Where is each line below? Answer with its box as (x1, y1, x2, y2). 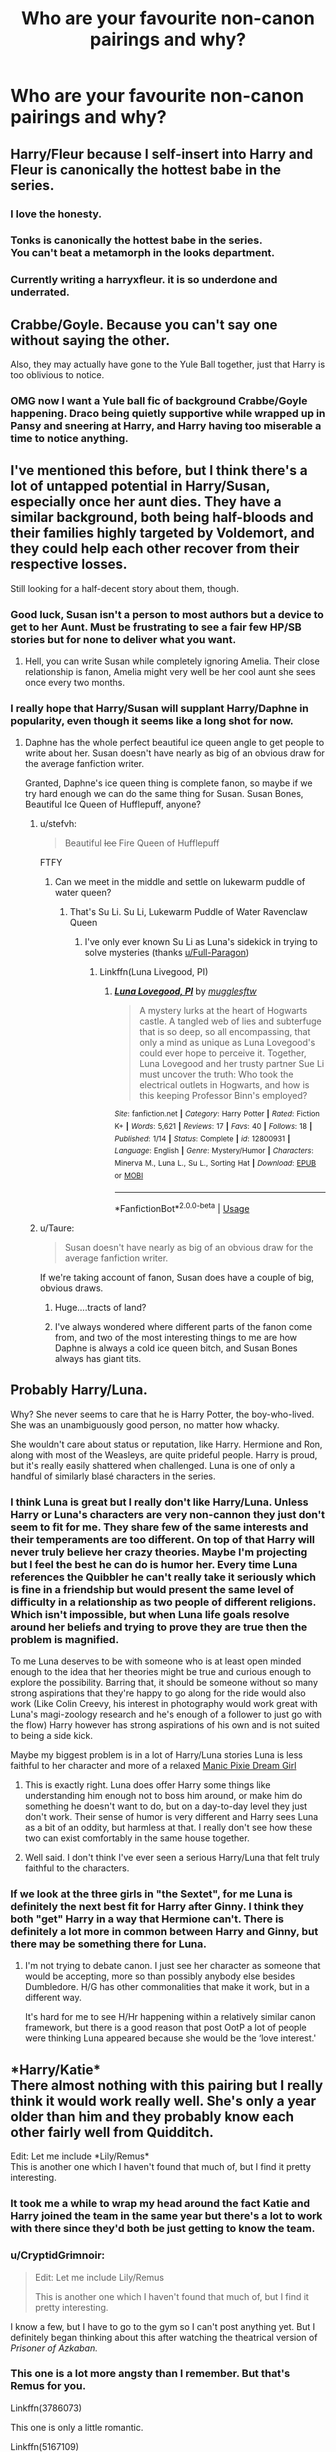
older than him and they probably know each (10, 2108, 295, 2125)
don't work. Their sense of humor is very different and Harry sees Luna (24, 1811, 319, 1823)
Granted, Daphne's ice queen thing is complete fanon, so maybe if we (24, 777, 313, 789)
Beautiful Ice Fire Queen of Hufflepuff (64, 837, 220, 849)
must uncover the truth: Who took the (139, 1068, 294, 1081)
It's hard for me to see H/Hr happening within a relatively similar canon (24, 2011, 317, 2023)
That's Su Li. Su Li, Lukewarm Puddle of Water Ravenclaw (69, 906, 308, 918)
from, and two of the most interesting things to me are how (54, 1332, 298, 1344)
